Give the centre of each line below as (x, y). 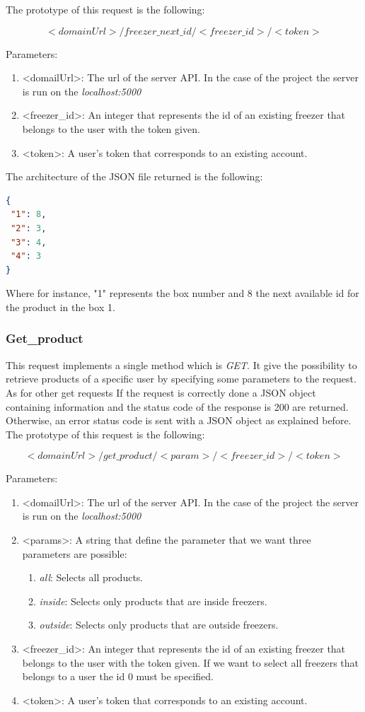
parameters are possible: (75, 553)
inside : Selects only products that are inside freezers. (153, 601)
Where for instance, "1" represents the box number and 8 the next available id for (182, 293)
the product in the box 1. (60, 307)
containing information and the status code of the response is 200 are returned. (177, 406)
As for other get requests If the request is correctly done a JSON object (161, 392)
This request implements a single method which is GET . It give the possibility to (181, 364)
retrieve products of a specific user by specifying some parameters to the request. (181, 379)
